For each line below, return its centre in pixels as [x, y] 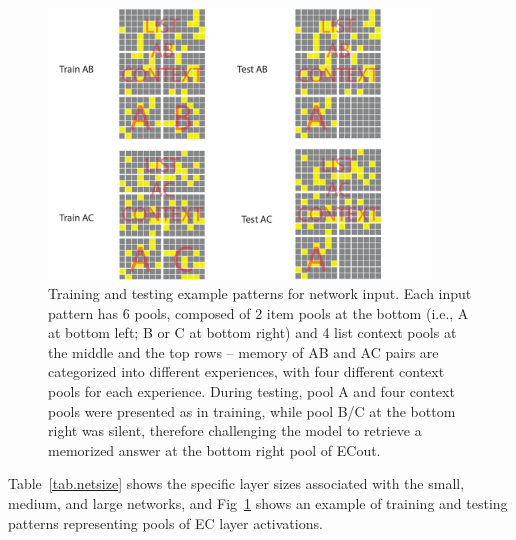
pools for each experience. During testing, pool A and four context [251, 391]
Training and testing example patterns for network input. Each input [260, 293]
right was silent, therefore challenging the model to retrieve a [235, 430]
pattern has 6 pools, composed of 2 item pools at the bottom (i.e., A [258, 312]
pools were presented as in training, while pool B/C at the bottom [252, 410]
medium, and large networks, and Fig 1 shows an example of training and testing [258, 503]
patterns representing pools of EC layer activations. [165, 522]
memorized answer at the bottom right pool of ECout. [214, 449]
